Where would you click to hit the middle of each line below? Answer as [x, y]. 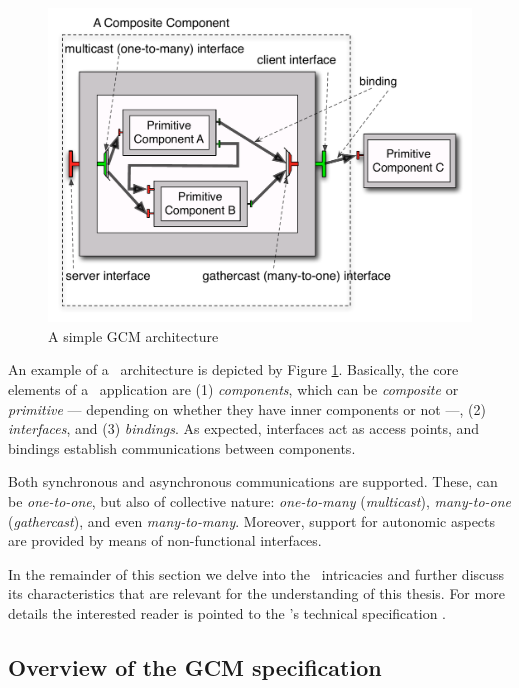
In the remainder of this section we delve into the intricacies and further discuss [256, 573]
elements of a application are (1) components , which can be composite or [233, 389]
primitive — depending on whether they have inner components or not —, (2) [247, 408]
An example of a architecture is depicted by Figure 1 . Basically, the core [233, 369]
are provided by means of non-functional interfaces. [165, 540]
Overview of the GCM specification [195, 666]
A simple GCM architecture [133, 335]
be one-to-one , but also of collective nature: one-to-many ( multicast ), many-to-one [260, 501]
